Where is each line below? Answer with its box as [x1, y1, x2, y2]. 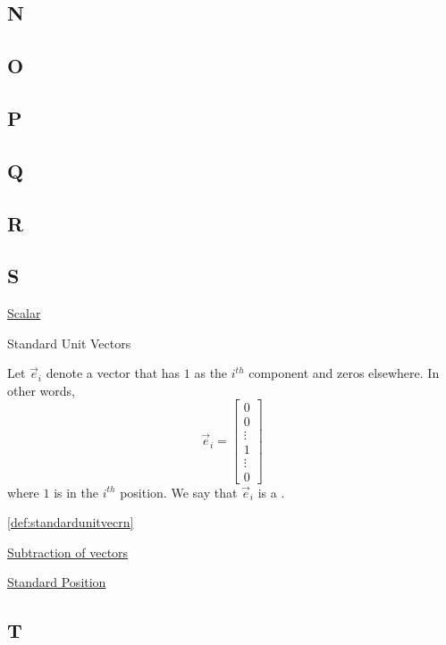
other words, [7, 381, 75, 399]
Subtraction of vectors [7, 542, 129, 561]
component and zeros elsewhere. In [248, 364, 440, 382]
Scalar [7, 304, 41, 322]
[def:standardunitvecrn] [7, 513, 134, 532]
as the [194, 364, 228, 382]
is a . [257, 482, 285, 501]
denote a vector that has [46, 364, 181, 382]
